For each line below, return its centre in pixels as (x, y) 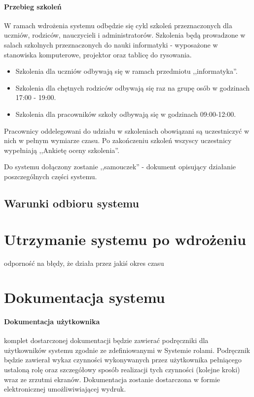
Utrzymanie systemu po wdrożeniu (125, 239)
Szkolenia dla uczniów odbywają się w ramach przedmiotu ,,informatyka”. (127, 71)
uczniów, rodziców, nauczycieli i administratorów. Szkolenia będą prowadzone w (125, 35)
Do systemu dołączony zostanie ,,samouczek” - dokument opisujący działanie (120, 167)
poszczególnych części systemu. (51, 176)
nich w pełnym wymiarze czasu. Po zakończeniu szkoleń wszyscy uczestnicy (118, 140)
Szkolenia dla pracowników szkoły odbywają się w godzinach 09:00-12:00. (126, 114)
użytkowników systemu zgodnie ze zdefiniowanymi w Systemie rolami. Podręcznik (127, 350)
